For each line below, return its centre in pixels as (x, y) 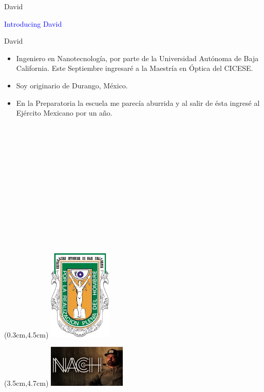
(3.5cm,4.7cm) (26, 383)
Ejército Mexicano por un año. (64, 113)
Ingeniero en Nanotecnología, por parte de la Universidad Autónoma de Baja (137, 58)
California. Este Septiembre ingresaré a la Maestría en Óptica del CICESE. (135, 68)
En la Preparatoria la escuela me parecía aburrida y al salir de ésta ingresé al (138, 102)
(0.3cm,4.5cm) (26, 334)
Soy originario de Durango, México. (72, 85)
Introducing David (33, 23)
